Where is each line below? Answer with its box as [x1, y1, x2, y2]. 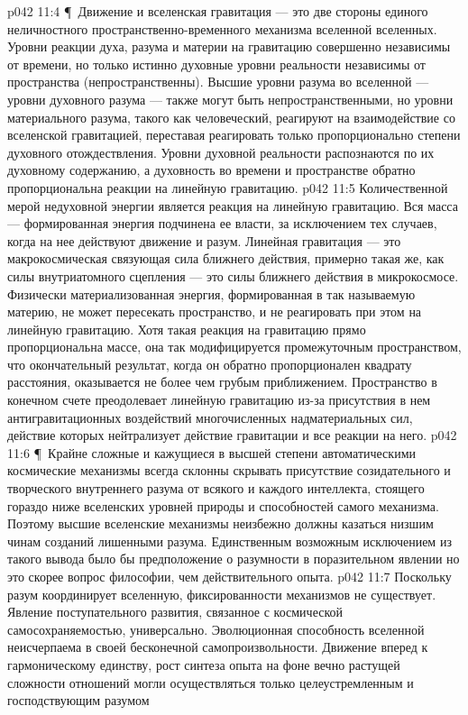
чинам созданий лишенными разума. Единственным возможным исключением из [7, 531, 452, 550]
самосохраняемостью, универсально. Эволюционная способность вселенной [7, 619, 425, 638]
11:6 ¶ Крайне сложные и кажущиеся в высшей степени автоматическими [7, 443, 416, 462]
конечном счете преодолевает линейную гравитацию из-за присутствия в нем [7, 390, 431, 409]
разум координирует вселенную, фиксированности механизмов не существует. [7, 584, 436, 603]
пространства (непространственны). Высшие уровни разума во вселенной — [7, 72, 429, 91]
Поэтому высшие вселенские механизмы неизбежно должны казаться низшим [7, 514, 434, 533]
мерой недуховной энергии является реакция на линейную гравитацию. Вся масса [7, 196, 458, 215]
